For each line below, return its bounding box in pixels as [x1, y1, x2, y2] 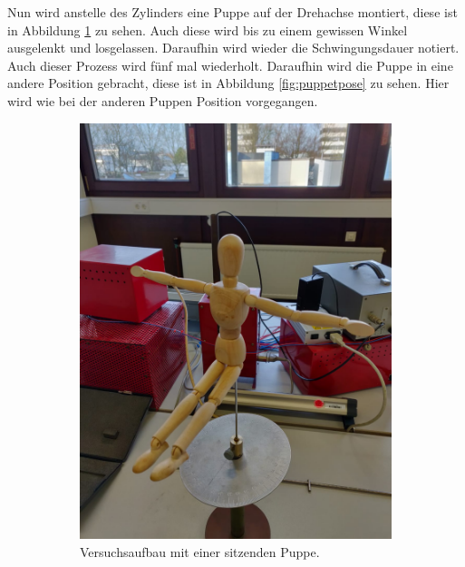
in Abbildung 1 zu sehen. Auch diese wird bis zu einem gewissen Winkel [7, 20, 408, 39]
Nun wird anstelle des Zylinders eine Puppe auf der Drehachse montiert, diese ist [7, 3, 458, 21]
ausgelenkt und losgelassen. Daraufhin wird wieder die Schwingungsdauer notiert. [7, 38, 460, 57]
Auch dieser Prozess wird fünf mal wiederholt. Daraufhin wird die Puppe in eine [7, 55, 453, 74]
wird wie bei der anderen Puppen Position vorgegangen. [7, 91, 318, 110]
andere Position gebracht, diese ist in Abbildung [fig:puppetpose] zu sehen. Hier [7, 73, 450, 93]
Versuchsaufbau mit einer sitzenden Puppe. [80, 542, 320, 561]
